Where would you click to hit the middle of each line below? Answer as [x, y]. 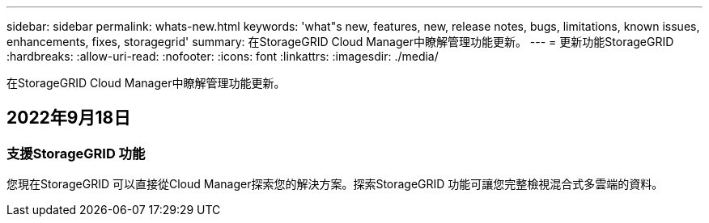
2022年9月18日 [69, 118]
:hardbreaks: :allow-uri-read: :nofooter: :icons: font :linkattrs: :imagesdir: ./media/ [223, 56]
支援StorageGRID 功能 [76, 153]
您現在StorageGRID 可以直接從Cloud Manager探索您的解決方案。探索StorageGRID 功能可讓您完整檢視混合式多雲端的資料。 [335, 184]
